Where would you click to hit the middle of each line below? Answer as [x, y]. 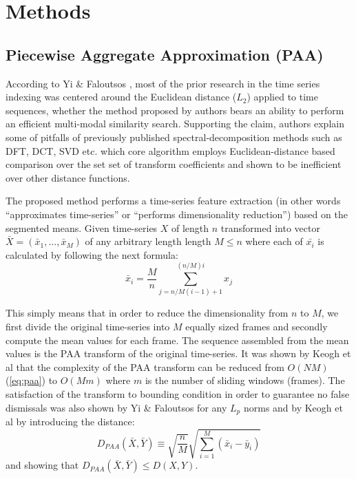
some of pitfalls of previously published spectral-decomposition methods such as [174, 137]
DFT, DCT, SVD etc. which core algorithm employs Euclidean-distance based [170, 150]
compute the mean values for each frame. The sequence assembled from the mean [177, 340]
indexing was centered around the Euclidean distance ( [121, 97]
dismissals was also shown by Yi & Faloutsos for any [116, 407]
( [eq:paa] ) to [32, 380]
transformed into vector [270, 227]
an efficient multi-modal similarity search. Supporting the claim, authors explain [175, 124]
